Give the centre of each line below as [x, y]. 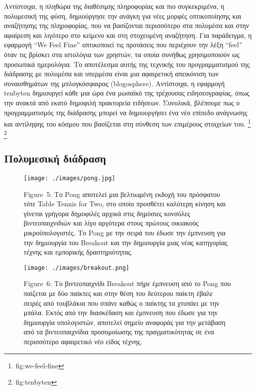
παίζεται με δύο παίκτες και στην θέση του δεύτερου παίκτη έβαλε [118, 293]
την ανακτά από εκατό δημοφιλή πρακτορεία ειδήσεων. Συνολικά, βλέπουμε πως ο [122, 102]
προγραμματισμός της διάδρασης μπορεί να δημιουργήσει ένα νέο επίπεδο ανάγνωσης [126, 112]
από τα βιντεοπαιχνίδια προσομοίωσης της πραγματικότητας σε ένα [119, 332]
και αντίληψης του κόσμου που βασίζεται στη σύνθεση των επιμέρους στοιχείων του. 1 [128, 123]
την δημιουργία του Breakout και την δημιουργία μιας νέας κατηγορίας [126, 242]
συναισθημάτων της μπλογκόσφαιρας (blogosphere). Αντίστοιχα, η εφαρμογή [114, 83]
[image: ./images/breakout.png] [77, 268]
